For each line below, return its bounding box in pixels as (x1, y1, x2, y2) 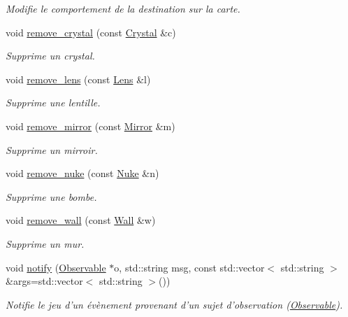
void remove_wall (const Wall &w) (6, 213, 156, 227)
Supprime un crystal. (6, 48, 95, 63)
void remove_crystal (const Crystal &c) (6, 24, 176, 39)
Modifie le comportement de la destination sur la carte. (6, 1, 240, 15)
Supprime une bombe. (6, 189, 97, 204)
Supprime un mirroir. (6, 142, 98, 157)
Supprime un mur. (6, 236, 85, 251)
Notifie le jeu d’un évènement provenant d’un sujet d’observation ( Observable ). (6, 297, 343, 311)
